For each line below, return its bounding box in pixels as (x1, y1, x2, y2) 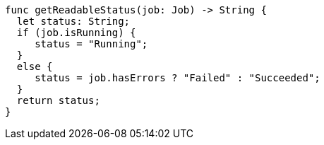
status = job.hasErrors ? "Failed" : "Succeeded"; (35, 72, 320, 83)
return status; (16, 95, 100, 106)
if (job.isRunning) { (16, 27, 136, 38)
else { (16, 61, 53, 72)
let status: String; (16, 16, 131, 27)
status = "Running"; (35, 38, 148, 50)
